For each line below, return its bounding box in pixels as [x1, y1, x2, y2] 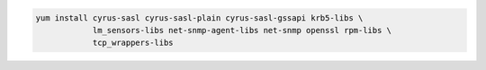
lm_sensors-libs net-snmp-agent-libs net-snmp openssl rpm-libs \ [92, 25, 391, 35]
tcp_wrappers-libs [92, 38, 175, 48]
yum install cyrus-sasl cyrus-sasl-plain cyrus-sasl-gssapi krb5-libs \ [35, 13, 364, 22]
